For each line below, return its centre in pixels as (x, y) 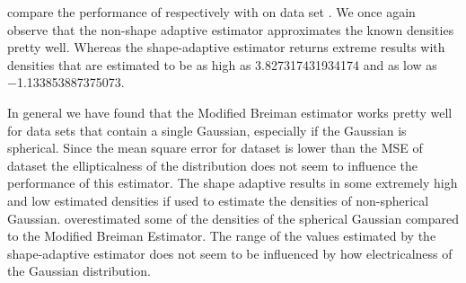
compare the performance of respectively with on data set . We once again (211, 12)
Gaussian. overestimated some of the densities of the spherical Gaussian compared (233, 218)
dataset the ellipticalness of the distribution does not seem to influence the (213, 165)
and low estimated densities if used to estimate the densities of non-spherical (218, 200)
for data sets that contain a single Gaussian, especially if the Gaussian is (207, 130)
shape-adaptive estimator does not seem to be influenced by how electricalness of (230, 253)
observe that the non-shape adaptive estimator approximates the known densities (231, 29)
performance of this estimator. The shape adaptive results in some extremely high (233, 183)
